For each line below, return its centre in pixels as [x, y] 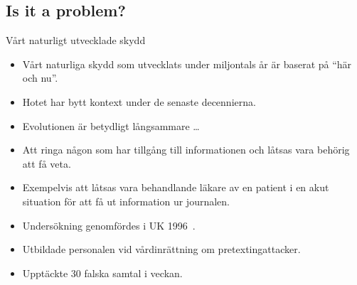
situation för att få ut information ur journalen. [126, 201]
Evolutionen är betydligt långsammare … [111, 125]
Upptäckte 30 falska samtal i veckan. [102, 273]
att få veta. [47, 163]
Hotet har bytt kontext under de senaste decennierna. [139, 101]
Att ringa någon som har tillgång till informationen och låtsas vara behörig [186, 150]
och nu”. [40, 78]
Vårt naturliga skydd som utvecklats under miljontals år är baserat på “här [187, 64]
